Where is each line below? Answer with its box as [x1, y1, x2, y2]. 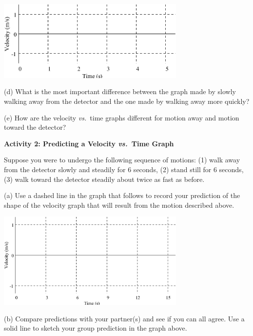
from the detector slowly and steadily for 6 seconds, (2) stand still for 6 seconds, [4, 164, 244, 175]
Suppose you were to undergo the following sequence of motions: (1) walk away [4, 155, 240, 165]
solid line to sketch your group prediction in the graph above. [4, 323, 187, 333]
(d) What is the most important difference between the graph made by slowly [4, 86, 236, 97]
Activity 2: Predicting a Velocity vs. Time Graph [4, 138, 174, 148]
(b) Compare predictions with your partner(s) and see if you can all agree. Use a [4, 313, 245, 323]
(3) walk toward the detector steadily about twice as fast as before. [4, 174, 205, 184]
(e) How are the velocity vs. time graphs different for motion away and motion [4, 112, 239, 122]
